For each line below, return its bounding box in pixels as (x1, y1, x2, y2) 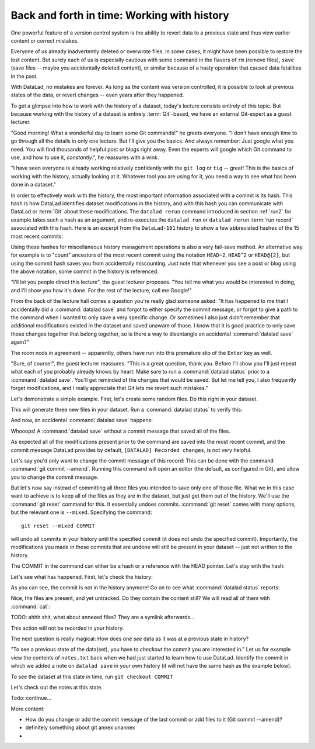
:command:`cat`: (10, 603, 51, 610)
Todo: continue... (10, 695, 52, 702)
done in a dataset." (10, 181, 57, 188)
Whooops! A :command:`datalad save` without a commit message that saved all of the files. (10, 427, 230, 434)
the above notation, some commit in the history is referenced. (10, 268, 159, 275)
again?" (10, 339, 29, 346)
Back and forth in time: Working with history (10, 9, 230, 22)
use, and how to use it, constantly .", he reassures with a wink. (10, 154, 159, 161)
